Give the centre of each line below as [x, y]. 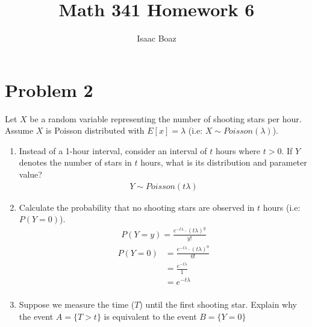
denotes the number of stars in [75, 162]
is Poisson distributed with [95, 130]
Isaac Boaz [157, 38]
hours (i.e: [282, 207]
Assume [19, 130]
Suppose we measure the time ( [77, 304]
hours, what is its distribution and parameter [224, 162]
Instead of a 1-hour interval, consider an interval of [113, 150]
